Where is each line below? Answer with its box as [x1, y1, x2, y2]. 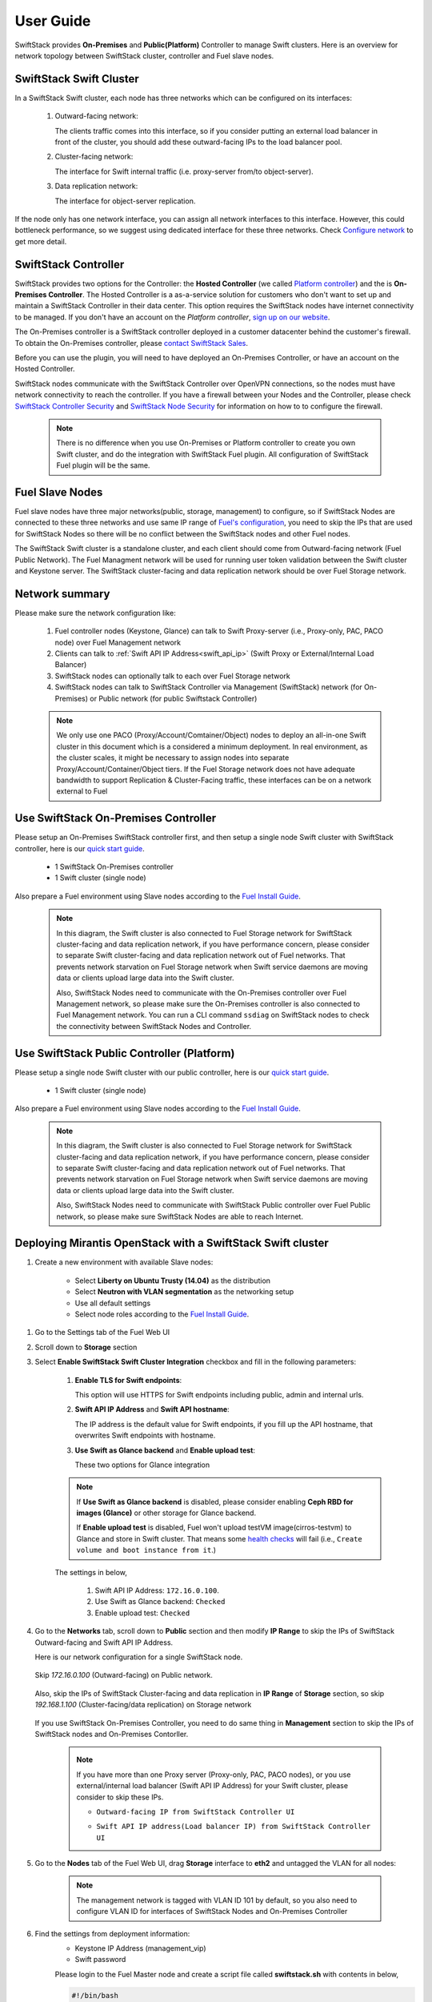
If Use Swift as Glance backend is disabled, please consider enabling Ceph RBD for [76, 1497, 354, 1506]
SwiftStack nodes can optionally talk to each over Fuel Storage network [54, 671, 291, 681]
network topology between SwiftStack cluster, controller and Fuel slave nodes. [14, 50, 274, 60]
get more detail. [14, 236, 67, 246]
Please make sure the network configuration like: [14, 608, 176, 617]
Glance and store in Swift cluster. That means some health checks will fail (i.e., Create [76, 1534, 363, 1543]
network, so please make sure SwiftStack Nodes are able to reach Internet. [56, 1212, 304, 1221]
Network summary [14, 587, 110, 601]
